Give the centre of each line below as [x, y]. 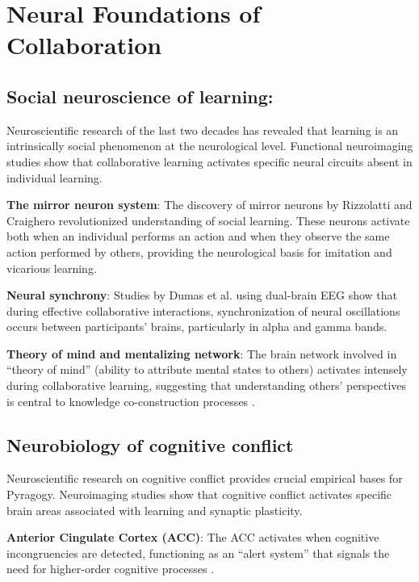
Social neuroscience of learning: [140, 96]
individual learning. [54, 177]
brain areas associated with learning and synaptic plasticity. [155, 510]
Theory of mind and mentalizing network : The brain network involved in [202, 353]
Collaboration [84, 45]
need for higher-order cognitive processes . [111, 569]
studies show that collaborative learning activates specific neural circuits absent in [209, 161]
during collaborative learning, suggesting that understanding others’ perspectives [207, 385]
